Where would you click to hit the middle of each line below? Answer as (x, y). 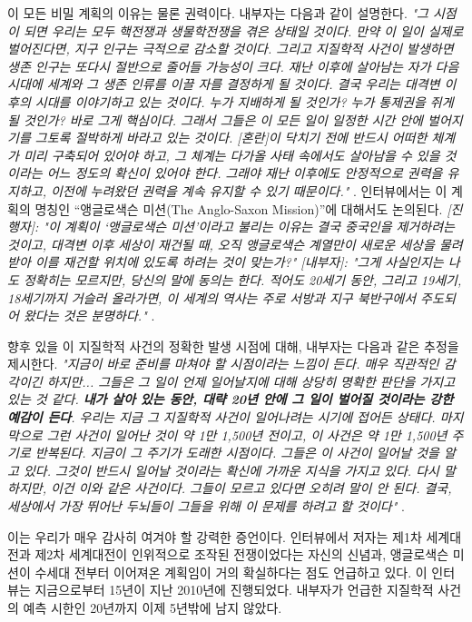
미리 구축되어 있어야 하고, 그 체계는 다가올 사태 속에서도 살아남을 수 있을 (231, 155)
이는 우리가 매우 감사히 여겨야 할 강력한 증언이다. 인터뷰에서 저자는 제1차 (215, 536)
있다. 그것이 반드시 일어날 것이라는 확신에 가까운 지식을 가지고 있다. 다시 (231, 470)
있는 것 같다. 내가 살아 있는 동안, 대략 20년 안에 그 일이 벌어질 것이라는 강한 (231, 399)
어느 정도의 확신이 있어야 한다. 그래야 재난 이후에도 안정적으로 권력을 (245, 173)
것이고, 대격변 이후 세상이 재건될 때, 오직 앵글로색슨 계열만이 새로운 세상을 (221, 244)
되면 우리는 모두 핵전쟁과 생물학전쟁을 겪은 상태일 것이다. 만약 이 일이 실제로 (243, 30)
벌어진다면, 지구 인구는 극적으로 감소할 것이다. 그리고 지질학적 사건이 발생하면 (231, 49)
